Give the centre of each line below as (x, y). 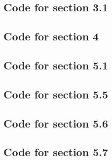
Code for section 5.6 (56, 123)
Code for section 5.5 (56, 94)
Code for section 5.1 (56, 65)
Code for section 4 (51, 36)
